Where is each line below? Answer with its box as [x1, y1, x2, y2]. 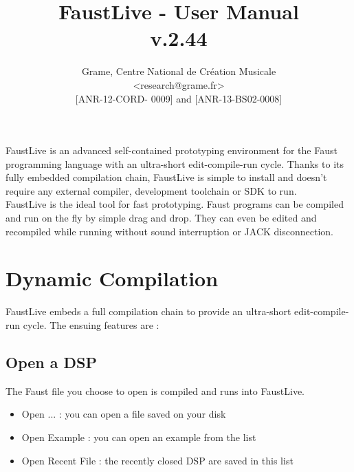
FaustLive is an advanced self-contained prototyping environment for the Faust [5, 143, 338, 158]
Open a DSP [5, 351, 97, 372]
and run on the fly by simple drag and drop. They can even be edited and [5, 211, 317, 225]
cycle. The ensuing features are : [23, 317, 159, 332]
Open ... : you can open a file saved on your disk [21, 407, 226, 421]
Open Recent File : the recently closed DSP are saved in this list [21, 453, 294, 467]
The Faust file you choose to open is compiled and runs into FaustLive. [5, 383, 305, 398]
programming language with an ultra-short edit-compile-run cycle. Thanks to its [5, 156, 344, 171]
